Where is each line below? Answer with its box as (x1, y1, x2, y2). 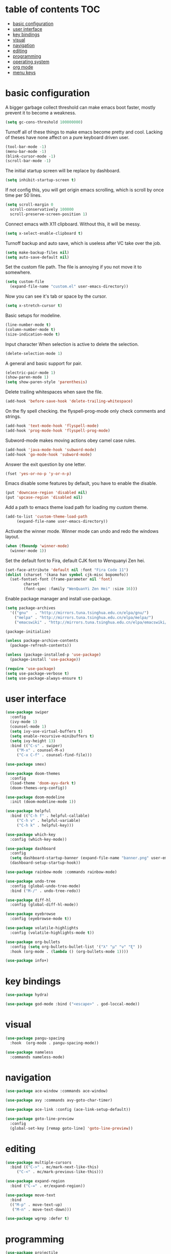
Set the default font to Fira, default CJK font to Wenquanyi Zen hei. (5, 557, 145, 564)
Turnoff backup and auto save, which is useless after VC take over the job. (5, 240, 161, 246)
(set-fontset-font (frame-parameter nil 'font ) (10, 577, 113, 582)
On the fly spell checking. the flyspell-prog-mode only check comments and (5, 408, 165, 414)
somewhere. (5, 270, 32, 276)
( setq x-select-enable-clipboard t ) (5, 231, 83, 236)
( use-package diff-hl (5, 898, 51, 903)
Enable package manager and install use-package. (5, 596, 112, 601)
